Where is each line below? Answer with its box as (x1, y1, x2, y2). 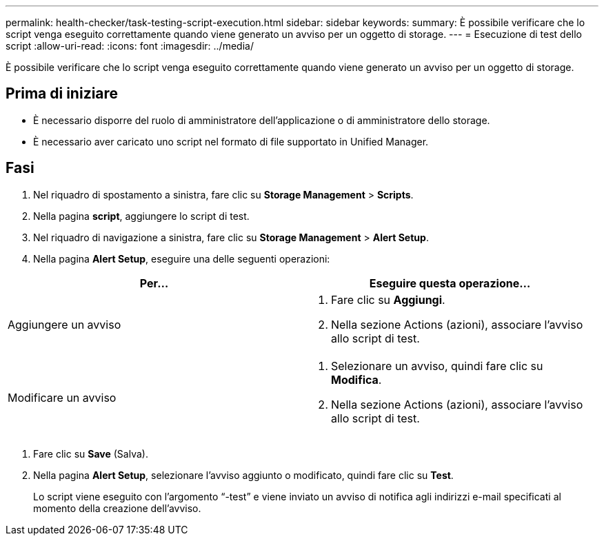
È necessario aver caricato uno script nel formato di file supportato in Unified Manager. (33, 135, 429, 147)
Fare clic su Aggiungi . (331, 292, 445, 307)
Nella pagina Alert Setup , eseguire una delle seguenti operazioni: (33, 252, 330, 265)
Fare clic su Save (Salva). (33, 447, 148, 460)
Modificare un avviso (8, 390, 117, 405)
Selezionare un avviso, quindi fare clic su (331, 358, 543, 373)
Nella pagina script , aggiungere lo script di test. (33, 210, 250, 222)
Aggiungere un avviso (8, 317, 121, 331)
